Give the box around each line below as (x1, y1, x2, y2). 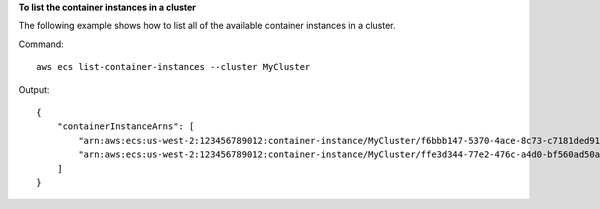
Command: (18, 38, 64, 50)
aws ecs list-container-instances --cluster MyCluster (36, 61, 311, 73)
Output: (18, 83, 50, 95)
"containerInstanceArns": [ (56, 121, 195, 132)
